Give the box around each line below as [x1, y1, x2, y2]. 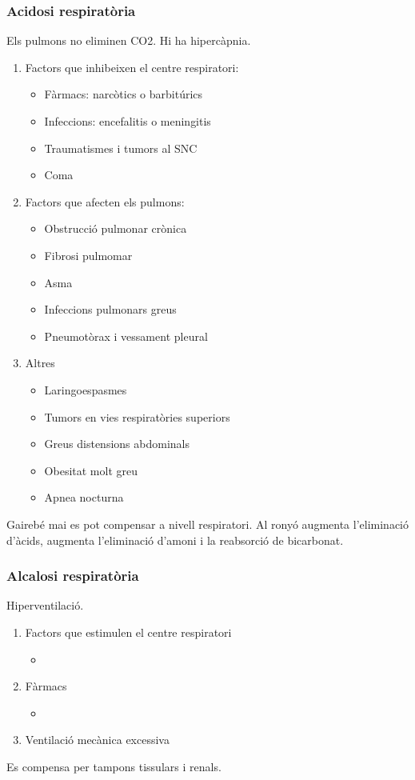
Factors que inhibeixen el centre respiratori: [25, 58, 239, 75]
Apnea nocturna [44, 489, 124, 506]
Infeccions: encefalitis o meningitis [44, 113, 211, 129]
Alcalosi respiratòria [6, 566, 139, 586]
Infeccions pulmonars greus [44, 301, 177, 318]
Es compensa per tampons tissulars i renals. [6, 758, 221, 774]
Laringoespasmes [44, 381, 127, 398]
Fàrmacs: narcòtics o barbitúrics [44, 86, 203, 102]
